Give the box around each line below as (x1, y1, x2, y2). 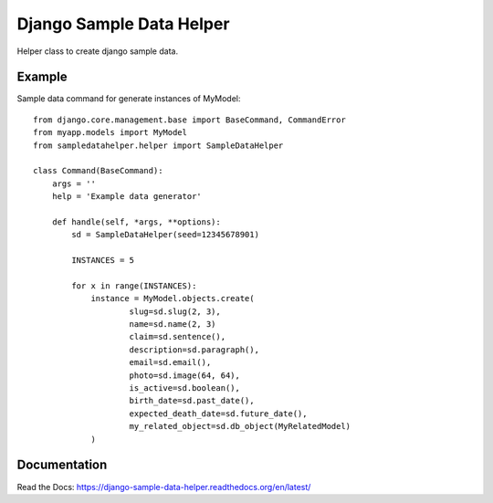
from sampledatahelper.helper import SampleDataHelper (33, 140, 284, 151)
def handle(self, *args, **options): (51, 216, 221, 227)
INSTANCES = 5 (71, 256, 135, 266)
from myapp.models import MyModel (33, 128, 187, 138)
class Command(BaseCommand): (33, 165, 163, 176)
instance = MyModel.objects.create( (90, 293, 255, 304)
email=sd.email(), (129, 357, 212, 368)
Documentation (16, 457, 108, 473)
